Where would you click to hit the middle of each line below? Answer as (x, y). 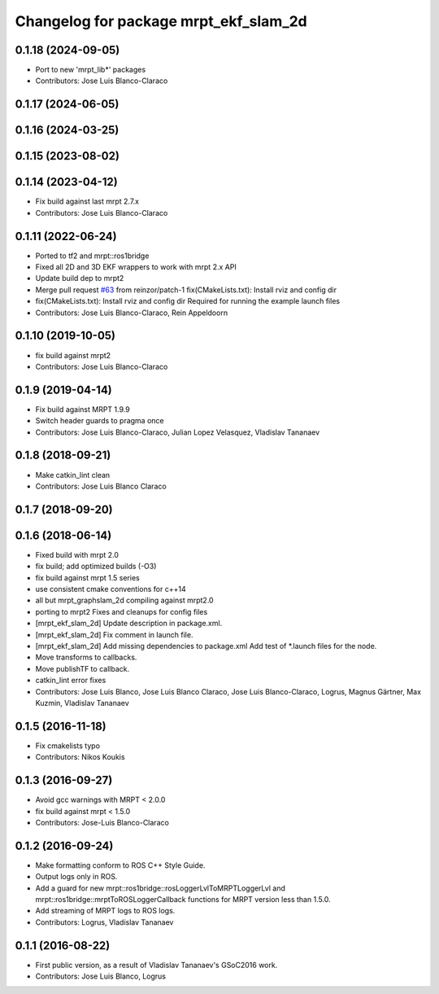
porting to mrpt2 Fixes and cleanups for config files (122, 611)
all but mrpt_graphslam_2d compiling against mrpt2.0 (125, 600)
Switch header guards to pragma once (100, 421)
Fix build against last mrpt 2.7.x (87, 201)
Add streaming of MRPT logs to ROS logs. (105, 911)
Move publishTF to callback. (83, 668)
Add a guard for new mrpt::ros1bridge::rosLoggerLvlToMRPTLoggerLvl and (161, 888)
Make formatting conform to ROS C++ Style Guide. (120, 865)
